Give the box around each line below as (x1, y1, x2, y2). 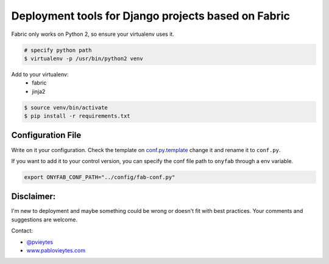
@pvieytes (26, 238, 54, 246)
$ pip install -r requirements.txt (24, 113, 130, 120)
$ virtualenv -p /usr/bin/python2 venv (24, 55, 143, 62)
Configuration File (11, 130, 82, 141)
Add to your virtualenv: (11, 71, 69, 78)
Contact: (11, 227, 34, 234)
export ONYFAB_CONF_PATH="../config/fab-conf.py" (24, 173, 175, 181)
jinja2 (32, 88, 46, 95)
